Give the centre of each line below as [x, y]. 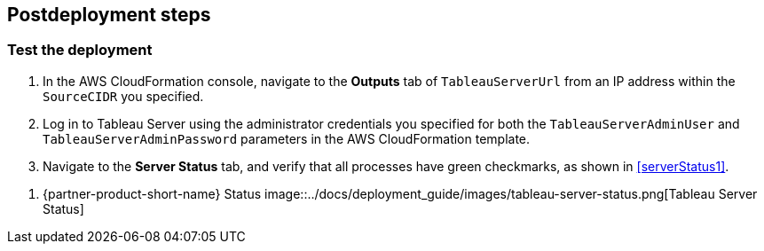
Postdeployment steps [109, 15]
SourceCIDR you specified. [123, 96]
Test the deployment [80, 50]
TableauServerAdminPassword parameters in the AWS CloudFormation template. [287, 138]
